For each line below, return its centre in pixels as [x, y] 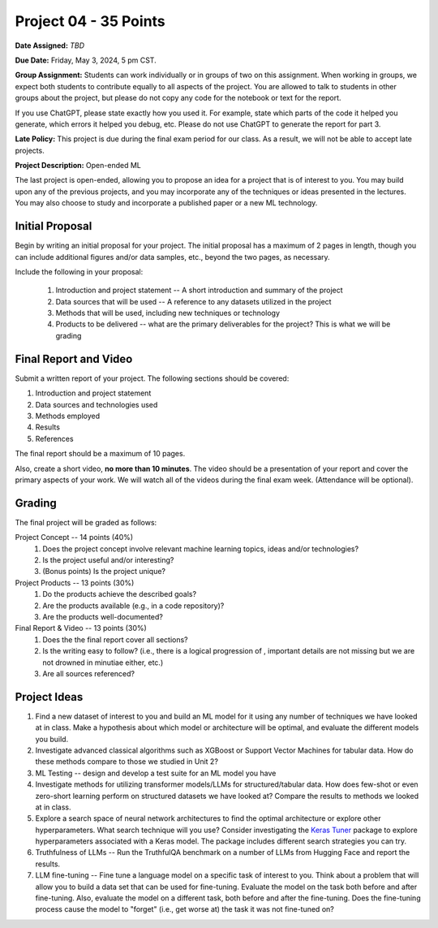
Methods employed [68, 416]
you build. [52, 739]
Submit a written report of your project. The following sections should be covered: [152, 378]
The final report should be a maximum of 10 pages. [100, 454]
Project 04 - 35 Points [90, 21]
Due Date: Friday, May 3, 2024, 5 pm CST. [86, 60]
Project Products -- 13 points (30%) [75, 583]
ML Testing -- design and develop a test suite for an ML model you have [156, 773]
